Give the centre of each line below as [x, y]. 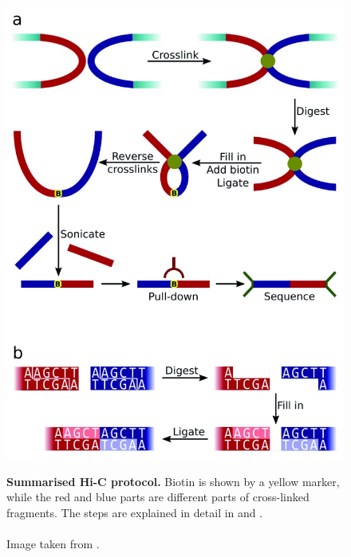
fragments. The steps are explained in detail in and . [135, 513]
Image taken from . [53, 544]
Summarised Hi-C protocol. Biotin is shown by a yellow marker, [173, 481]
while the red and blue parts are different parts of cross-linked [158, 497]
